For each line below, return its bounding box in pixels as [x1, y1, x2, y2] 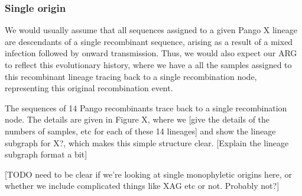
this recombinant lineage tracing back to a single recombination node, [5, 70, 257, 82]
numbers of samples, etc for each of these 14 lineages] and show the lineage [5, 124, 276, 137]
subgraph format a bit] [5, 148, 87, 160]
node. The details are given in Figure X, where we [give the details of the [5, 113, 270, 126]
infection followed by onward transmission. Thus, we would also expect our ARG [5, 47, 297, 59]
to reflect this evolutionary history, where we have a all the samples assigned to [5, 59, 292, 70]
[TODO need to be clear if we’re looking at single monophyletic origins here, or [5, 168, 292, 180]
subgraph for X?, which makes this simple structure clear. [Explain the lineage [5, 136, 289, 149]
